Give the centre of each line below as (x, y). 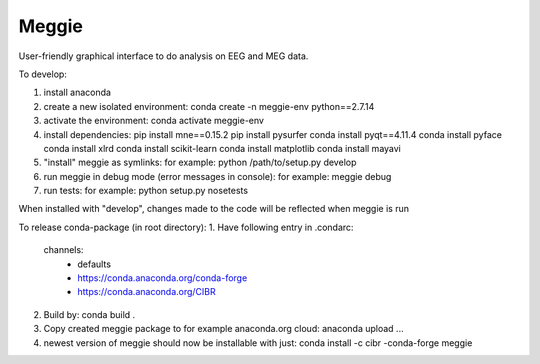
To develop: (42, 74)
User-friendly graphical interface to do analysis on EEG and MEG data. (163, 56)
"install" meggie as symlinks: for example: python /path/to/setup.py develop (200, 162)
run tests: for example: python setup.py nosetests (146, 191)
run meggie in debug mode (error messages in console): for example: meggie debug (217, 176)
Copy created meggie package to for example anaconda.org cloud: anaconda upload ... (223, 329)
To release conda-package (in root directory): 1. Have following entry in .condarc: (186, 227)
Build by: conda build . (89, 314)
